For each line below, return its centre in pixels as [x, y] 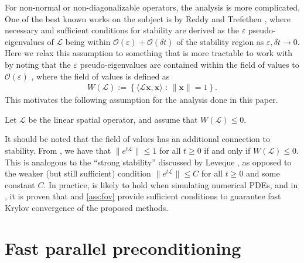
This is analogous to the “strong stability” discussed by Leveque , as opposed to [148, 162]
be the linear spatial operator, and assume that [113, 119]
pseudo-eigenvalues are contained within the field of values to [189, 64]
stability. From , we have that [58, 150]
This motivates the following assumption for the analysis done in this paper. [141, 100]
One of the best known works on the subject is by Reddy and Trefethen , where [148, 18]
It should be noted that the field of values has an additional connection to [137, 139]
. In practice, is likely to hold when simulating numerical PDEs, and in [171, 184]
